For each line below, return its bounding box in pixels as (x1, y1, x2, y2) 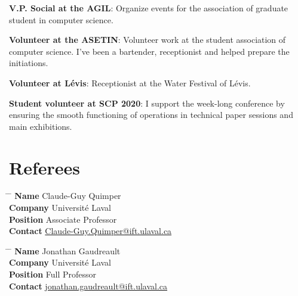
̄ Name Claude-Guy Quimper (9, 189, 121, 202)
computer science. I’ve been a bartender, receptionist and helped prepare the (9, 45, 290, 57)
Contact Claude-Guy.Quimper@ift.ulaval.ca (9, 225, 172, 237)
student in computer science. (9, 13, 113, 26)
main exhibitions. (9, 120, 72, 132)
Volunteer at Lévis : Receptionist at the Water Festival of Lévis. (9, 76, 251, 89)
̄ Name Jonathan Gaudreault (9, 244, 121, 257)
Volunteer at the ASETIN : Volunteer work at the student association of (9, 33, 286, 46)
